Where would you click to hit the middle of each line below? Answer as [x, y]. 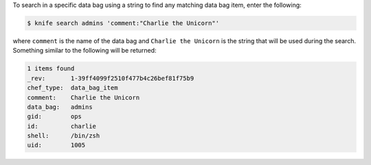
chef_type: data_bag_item [72, 88]
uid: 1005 [56, 145]
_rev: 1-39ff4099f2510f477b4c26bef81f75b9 [111, 78]
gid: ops [55, 117]
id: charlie [61, 126]
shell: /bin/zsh [64, 136]
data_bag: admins [60, 107]
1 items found [51, 69]
